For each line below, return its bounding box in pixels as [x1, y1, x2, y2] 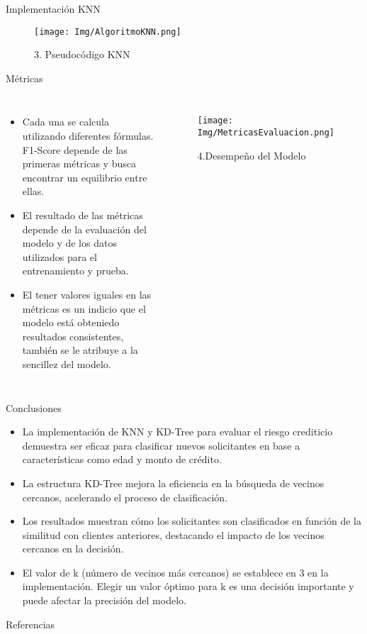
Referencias [6, 616, 55, 631]
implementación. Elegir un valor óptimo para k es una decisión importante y [22, 579, 354, 594]
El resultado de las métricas [22, 208, 143, 222]
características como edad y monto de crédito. [22, 452, 222, 467]
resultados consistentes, [22, 328, 124, 343]
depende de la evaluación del [22, 221, 147, 236]
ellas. [22, 184, 45, 199]
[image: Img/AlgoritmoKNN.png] [34, 26, 181, 37]
